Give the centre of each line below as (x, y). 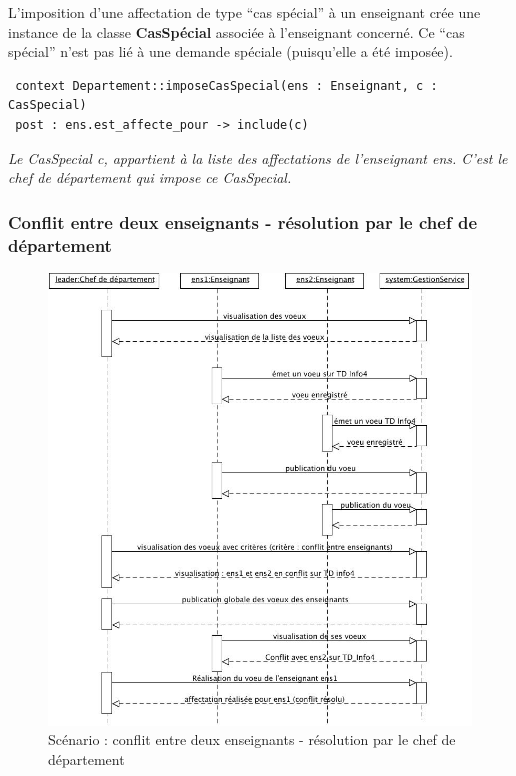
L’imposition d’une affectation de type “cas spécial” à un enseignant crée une (244, 12)
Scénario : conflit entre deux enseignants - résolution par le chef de (252, 739)
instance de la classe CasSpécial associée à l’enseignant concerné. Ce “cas (236, 31)
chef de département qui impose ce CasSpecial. (150, 177)
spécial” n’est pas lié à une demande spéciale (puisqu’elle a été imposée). (230, 51)
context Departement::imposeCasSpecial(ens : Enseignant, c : (226, 85)
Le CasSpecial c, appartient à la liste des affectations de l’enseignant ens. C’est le (258, 157)
